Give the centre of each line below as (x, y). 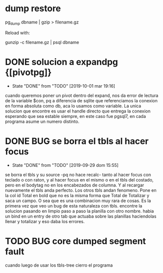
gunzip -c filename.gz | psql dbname (42, 42)
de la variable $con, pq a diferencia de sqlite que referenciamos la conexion (81, 100)
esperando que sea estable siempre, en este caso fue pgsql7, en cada (76, 116)
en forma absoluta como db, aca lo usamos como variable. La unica (73, 106)
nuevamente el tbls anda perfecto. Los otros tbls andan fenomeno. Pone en (81, 190)
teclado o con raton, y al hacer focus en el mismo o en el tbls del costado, (79, 180)
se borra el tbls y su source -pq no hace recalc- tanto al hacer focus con (78, 175)
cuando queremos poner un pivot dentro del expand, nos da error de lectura (82, 95)
